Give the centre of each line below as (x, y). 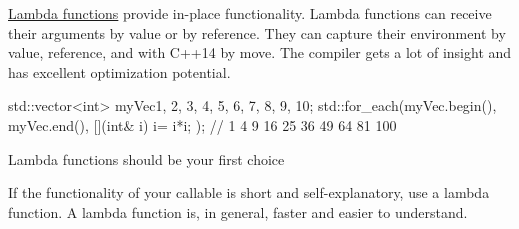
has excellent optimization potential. (119, 71)
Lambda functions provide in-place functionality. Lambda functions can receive (250, 13)
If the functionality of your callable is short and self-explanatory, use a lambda (249, 192)
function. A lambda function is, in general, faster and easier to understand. (238, 211)
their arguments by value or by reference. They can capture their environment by (257, 32)
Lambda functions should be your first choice (146, 158)
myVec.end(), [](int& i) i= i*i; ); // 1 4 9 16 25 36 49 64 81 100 (202, 124)
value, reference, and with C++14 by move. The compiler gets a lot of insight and (260, 52)
